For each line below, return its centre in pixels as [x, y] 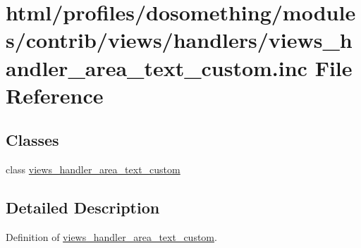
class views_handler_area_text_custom [93, 169]
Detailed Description [83, 207]
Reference [55, 95]
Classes [32, 140]
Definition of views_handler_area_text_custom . [111, 236]
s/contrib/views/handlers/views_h [179, 40]
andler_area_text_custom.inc [157, 67]
